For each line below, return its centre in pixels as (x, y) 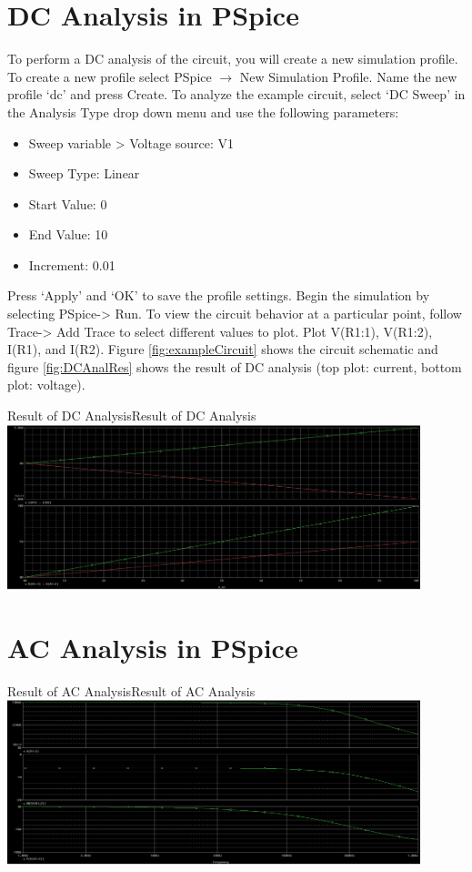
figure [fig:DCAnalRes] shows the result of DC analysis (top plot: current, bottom (235, 366)
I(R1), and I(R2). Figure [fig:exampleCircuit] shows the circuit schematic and (223, 349)
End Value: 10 (68, 234)
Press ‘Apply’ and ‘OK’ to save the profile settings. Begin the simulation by (219, 295)
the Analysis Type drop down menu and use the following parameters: (203, 112)
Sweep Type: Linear (84, 173)
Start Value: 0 (68, 203)
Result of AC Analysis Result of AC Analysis (131, 690)
